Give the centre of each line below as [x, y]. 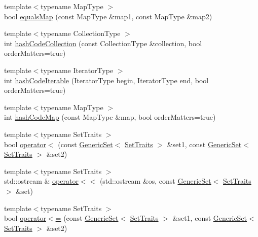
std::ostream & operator [41, 181]
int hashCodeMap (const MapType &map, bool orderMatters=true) [110, 117]
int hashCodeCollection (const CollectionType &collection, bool [103, 43]
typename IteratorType [77, 70]
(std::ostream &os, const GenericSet [155, 181]
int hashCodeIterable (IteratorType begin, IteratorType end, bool [106, 80]
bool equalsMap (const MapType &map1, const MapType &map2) [108, 16]
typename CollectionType [81, 33]
